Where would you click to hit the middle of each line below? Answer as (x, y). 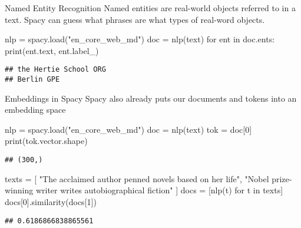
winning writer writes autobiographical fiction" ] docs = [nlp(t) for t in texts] (144, 190)
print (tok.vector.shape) (46, 141)
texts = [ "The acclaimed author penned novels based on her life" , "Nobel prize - (148, 178)
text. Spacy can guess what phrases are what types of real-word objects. (135, 19)
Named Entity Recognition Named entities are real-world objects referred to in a (150, 8)
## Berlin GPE (32, 80)
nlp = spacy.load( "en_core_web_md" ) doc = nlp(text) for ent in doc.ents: (140, 39)
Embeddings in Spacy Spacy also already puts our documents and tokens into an (151, 98)
